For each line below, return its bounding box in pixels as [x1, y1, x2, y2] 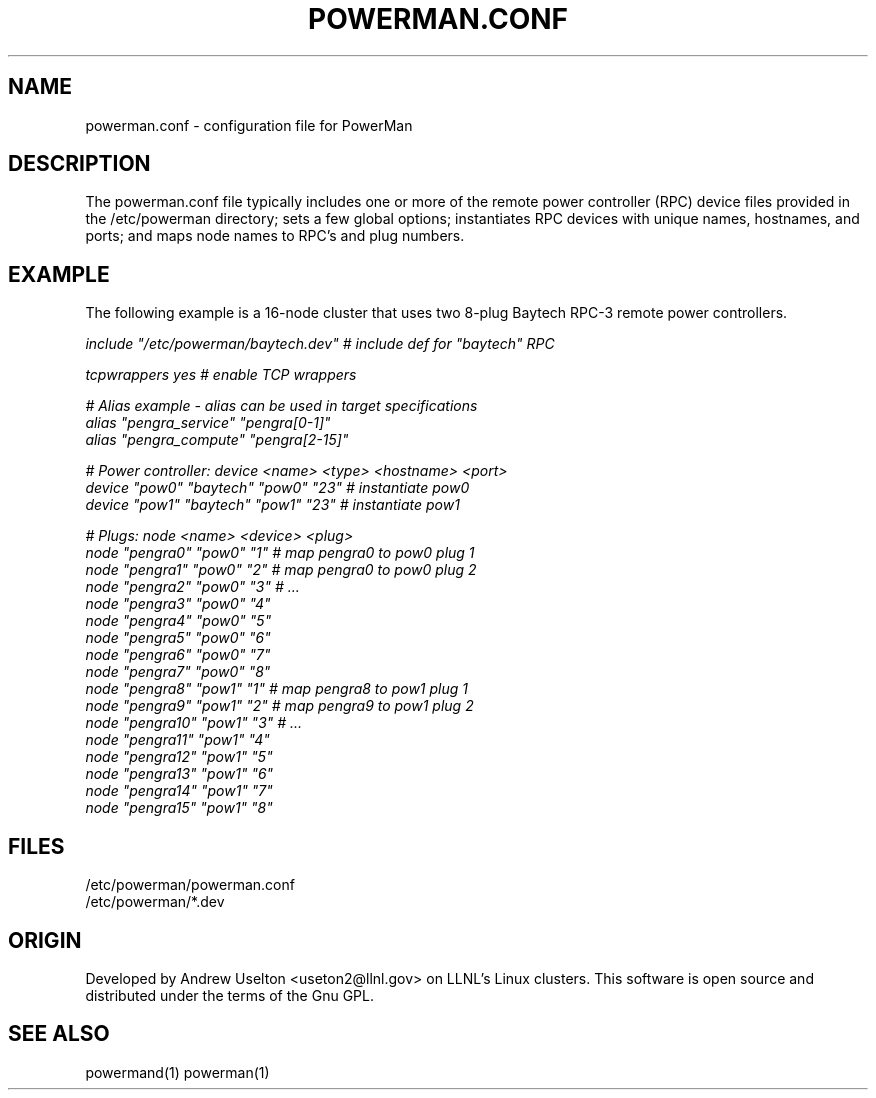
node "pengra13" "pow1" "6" [85, 765, 274, 783]
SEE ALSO [8, 1021, 110, 1047]
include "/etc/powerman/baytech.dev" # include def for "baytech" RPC [85, 335, 555, 353]
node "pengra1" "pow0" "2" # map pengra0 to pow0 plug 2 [85, 561, 477, 579]
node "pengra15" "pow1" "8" [85, 799, 273, 817]
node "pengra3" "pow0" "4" [85, 595, 271, 613]
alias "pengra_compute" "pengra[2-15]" [85, 431, 349, 449]
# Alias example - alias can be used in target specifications [85, 397, 478, 415]
